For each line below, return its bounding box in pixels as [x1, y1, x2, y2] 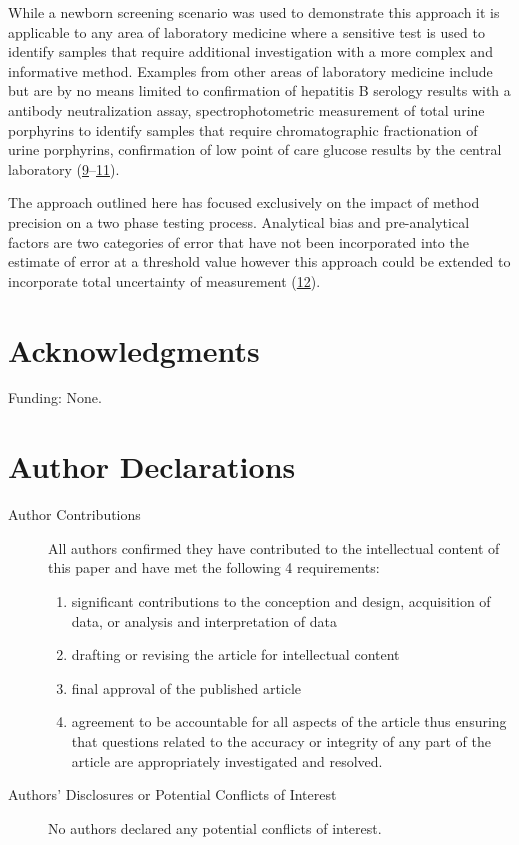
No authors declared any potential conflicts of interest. [48, 817, 382, 838]
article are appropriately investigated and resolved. [71, 750, 383, 771]
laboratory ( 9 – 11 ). [8, 158, 120, 179]
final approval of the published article [71, 677, 302, 698]
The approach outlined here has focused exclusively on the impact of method [8, 192, 480, 213]
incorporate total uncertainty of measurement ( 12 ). [8, 270, 321, 291]
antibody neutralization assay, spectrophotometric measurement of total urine [8, 99, 485, 120]
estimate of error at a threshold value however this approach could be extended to [8, 251, 511, 272]
